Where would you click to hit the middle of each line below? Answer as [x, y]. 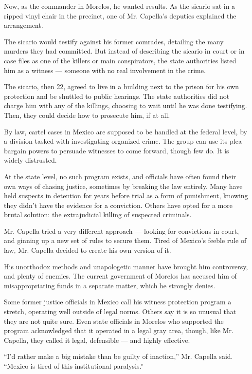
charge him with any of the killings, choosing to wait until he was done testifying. [126, 105]
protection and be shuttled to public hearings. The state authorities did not [117, 96]
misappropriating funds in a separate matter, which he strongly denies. [110, 285]
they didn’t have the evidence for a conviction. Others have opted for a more [118, 205]
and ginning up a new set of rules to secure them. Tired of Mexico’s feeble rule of [125, 240]
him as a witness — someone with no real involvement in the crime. [105, 70]
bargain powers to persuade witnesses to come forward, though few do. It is [117, 150]
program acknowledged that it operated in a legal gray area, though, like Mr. [119, 330]
